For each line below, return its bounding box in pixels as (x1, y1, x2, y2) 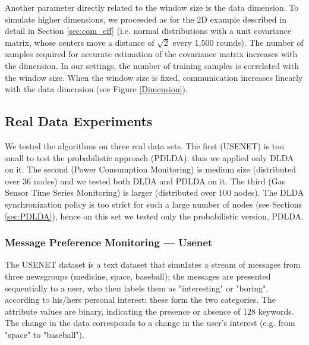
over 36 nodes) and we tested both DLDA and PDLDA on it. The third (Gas (5, 174, 286, 187)
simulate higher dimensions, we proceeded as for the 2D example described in (5, 12, 286, 25)
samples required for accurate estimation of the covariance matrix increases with (5, 48, 298, 60)
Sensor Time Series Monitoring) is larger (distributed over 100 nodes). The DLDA (5, 186, 304, 199)
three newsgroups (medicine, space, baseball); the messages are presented (5, 269, 271, 282)
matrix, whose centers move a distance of (5, 36, 154, 48)
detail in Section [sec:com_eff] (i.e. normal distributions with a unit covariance (5, 24, 292, 37)
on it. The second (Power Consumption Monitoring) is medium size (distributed (5, 163, 296, 175)
